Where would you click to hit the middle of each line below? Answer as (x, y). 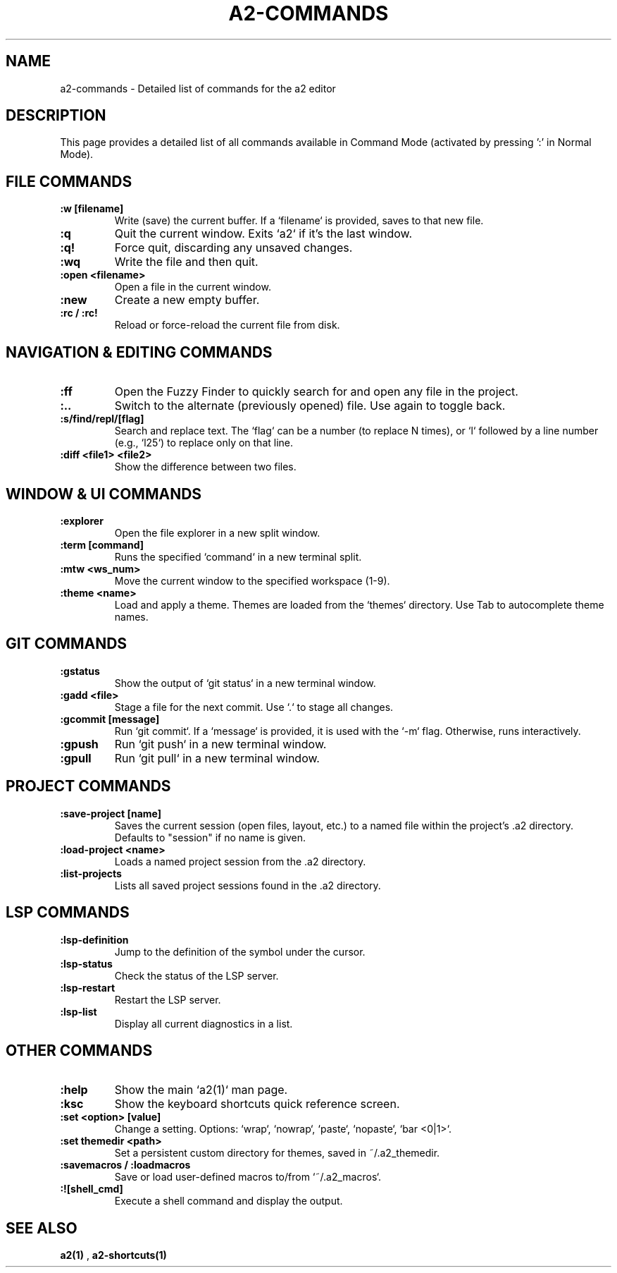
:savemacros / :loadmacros (125, 1165)
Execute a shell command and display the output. (229, 1201)
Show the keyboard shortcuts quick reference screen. (257, 1104)
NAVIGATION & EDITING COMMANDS (139, 352)
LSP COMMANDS (68, 913)
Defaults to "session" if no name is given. (210, 837)
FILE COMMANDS (69, 181)
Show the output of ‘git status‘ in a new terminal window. (245, 683)
